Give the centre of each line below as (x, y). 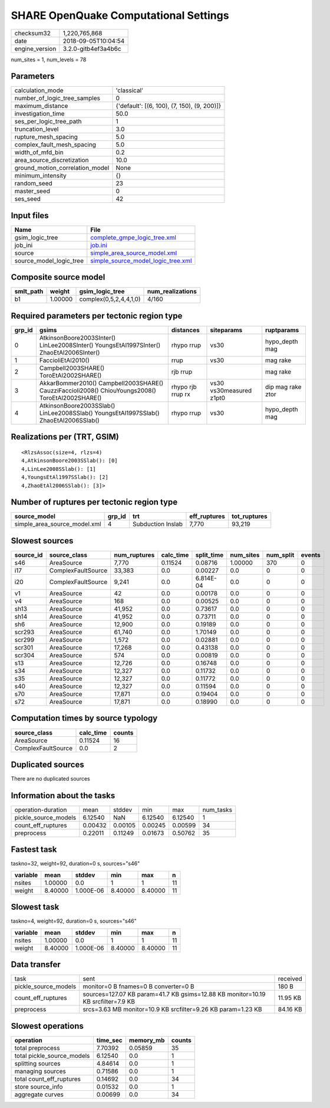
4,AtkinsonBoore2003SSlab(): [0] (70, 461)
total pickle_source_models (52, 1055)
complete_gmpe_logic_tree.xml (133, 237)
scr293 (24, 632)
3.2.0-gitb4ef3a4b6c (92, 48)
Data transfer (36, 965)
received (290, 979)
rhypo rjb (184, 387)
